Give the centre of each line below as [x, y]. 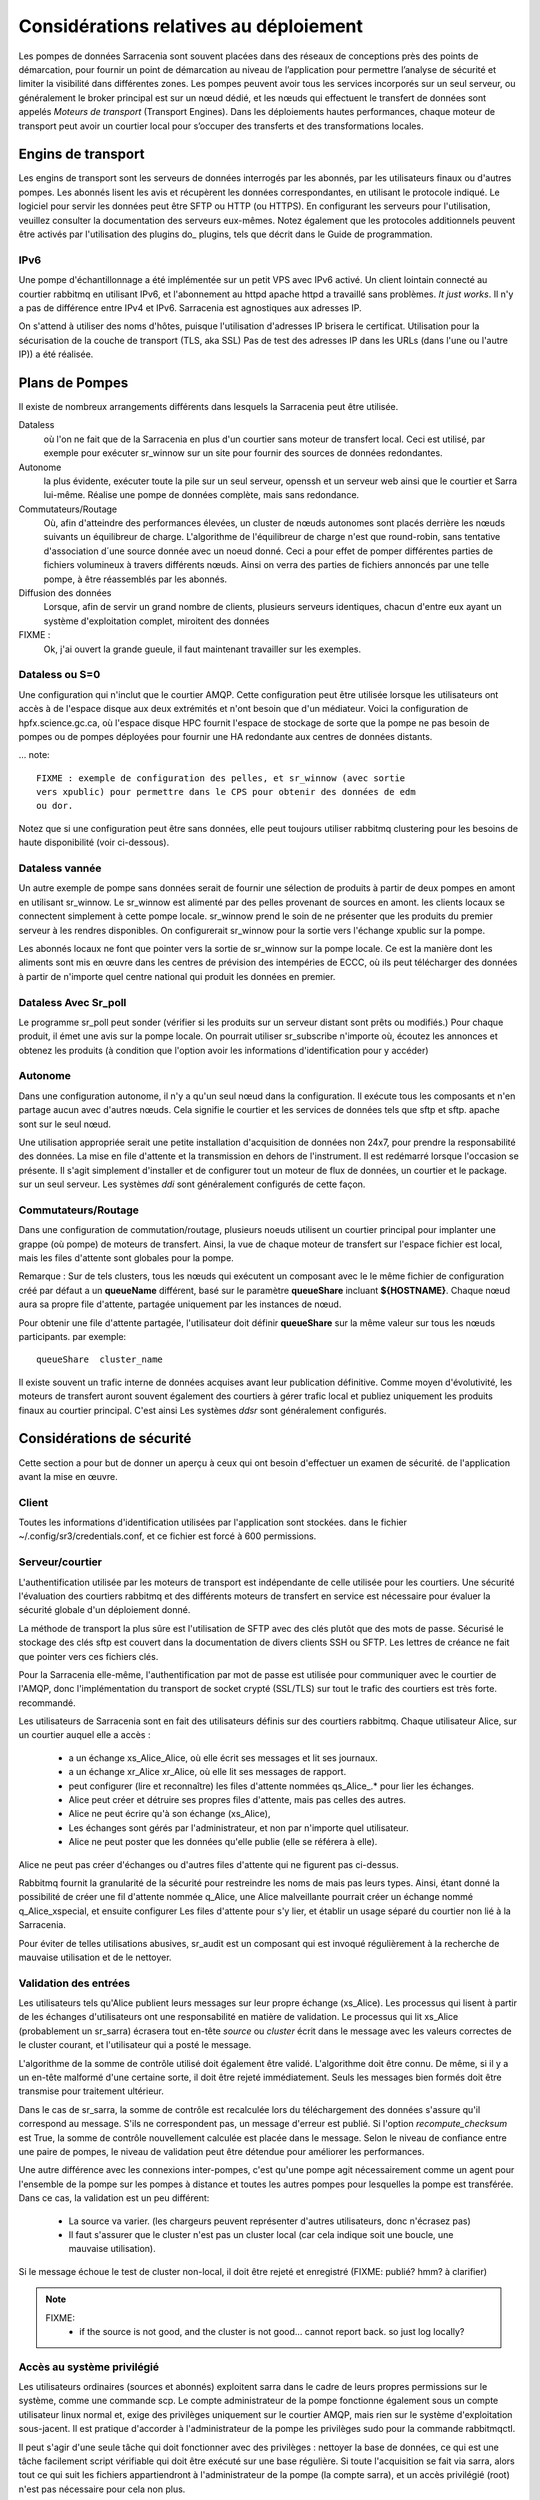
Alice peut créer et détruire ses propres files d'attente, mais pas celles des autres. [237, 1800]
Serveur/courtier [60, 1562]
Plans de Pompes [73, 382]
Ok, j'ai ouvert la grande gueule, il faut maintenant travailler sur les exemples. [202, 649]
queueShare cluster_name [100, 1359]
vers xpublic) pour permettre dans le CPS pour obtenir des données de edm [226, 792]
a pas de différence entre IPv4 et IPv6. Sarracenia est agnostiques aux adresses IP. [190, 307]
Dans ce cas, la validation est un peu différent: [114, 2198]
